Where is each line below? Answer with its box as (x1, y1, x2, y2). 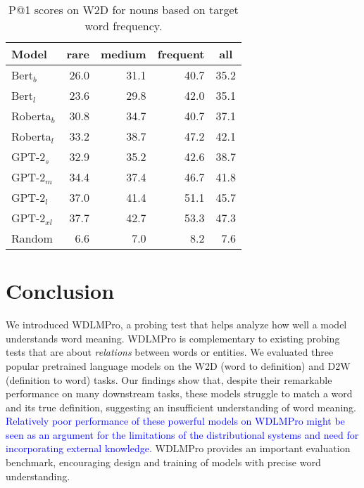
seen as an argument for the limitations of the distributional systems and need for (6, 427, 359, 442)
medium (100, 46, 146, 62)
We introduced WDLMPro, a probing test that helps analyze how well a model (6, 317, 347, 332)
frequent (157, 46, 205, 62)
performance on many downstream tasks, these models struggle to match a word (6, 386, 353, 401)
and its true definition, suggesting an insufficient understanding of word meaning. (6, 399, 356, 414)
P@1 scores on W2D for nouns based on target (8, 1, 239, 18)
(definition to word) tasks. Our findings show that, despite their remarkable (6, 372, 332, 387)
